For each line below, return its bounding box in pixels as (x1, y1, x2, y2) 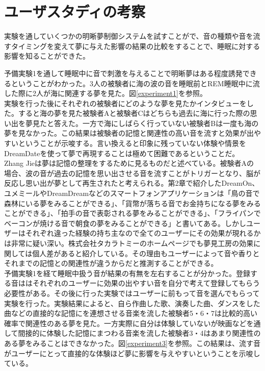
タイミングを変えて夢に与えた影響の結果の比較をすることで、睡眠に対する (11, 40, 260, 51)
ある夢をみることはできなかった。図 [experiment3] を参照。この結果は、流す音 (4, 337, 260, 348)
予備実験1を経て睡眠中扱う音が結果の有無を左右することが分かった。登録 (4, 267, 250, 278)
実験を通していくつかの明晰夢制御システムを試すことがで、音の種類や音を (4, 31, 253, 41)
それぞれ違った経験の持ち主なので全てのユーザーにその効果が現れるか (25, 228, 261, 238)
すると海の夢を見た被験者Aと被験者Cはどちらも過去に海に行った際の (18, 108, 250, 118)
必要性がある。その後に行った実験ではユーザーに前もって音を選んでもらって (4, 287, 260, 298)
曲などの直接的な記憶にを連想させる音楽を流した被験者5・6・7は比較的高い (4, 308, 257, 318)
